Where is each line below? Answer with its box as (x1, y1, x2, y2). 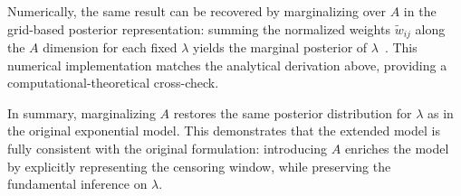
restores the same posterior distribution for (173, 103, 412, 122)
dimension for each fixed (43, 38, 178, 57)
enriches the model (344, 139, 449, 158)
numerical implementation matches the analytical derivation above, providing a (7, 55, 447, 74)
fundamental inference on (7, 174, 148, 193)
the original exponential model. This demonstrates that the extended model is (7, 121, 440, 140)
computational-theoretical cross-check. (7, 73, 219, 92)
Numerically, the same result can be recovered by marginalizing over (7, 2, 387, 20)
